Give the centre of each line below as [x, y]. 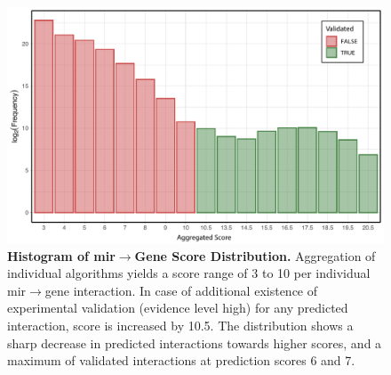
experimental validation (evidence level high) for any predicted [178, 308]
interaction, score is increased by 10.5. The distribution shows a [180, 325]
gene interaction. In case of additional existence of [181, 290]
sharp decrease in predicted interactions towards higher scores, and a [195, 342]
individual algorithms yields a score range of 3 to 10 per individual [189, 273]
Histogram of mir [61, 255]
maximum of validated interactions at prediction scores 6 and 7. [181, 360]
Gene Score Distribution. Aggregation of [255, 255]
